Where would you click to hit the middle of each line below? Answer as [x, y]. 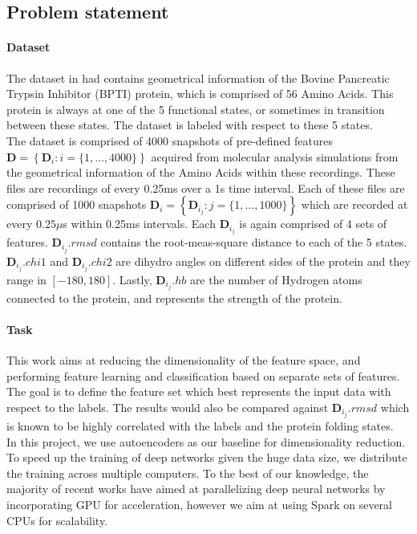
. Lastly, [132, 279]
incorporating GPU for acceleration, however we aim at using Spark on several [199, 504]
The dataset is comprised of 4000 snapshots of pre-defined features [170, 140]
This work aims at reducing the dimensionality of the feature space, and [184, 360]
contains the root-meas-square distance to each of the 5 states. [254, 242]
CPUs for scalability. [57, 520]
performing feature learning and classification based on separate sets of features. [203, 375]
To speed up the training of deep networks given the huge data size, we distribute [207, 457]
